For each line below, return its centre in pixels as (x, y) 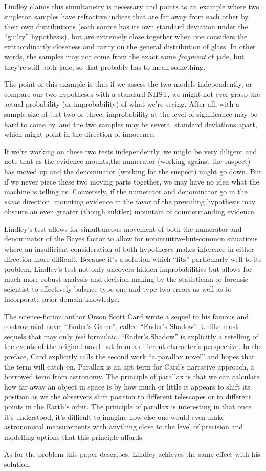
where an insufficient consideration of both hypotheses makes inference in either (129, 249)
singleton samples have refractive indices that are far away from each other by (126, 16)
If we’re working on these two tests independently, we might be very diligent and (131, 151)
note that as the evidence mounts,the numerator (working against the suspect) (127, 161)
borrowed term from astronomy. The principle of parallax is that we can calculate (132, 376)
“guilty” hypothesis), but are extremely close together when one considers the (126, 36)
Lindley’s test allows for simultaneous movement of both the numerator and (123, 228)
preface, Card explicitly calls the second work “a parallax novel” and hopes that (129, 356)
